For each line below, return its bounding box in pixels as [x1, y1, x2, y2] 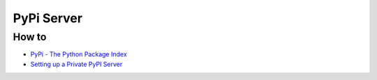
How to [13, 31, 47, 43]
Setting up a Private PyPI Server [30, 60, 123, 68]
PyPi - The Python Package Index [30, 50, 127, 58]
